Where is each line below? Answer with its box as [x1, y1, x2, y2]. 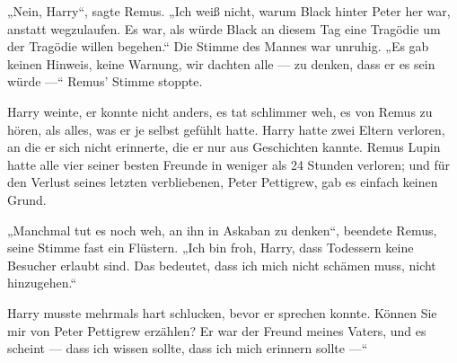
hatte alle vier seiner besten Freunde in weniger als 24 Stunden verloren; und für [7, 155, 451, 173]
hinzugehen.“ [7, 273, 77, 292]
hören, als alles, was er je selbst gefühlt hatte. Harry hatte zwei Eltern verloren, [7, 120, 445, 138]
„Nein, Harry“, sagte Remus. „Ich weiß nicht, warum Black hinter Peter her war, [7, 2, 451, 20]
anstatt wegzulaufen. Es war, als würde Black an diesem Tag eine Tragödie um [7, 19, 441, 38]
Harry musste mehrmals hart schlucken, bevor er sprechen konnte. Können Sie [7, 303, 437, 322]
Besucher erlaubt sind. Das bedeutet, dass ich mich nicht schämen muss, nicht [7, 255, 436, 274]
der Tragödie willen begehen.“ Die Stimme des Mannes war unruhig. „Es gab [7, 37, 429, 56]
